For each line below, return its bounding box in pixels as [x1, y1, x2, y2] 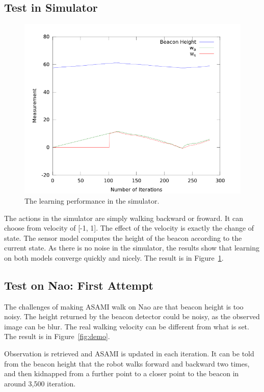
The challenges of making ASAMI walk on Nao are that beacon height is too [4, 301, 244, 312]
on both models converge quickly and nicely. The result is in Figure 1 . [4, 252, 224, 263]
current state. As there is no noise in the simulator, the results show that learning [4, 242, 259, 253]
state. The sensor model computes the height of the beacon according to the [4, 232, 242, 243]
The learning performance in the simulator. [24, 195, 160, 206]
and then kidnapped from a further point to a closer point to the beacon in [4, 368, 239, 379]
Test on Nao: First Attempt [4, 277, 153, 293]
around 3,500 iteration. [4, 378, 76, 388]
